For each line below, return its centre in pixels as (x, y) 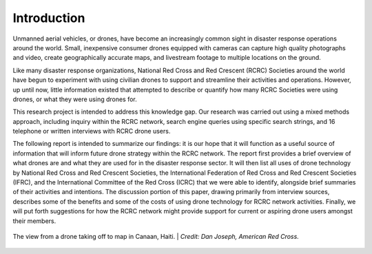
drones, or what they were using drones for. (75, 99)
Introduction (49, 18)
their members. (34, 221)
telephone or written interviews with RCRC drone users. (92, 131)
